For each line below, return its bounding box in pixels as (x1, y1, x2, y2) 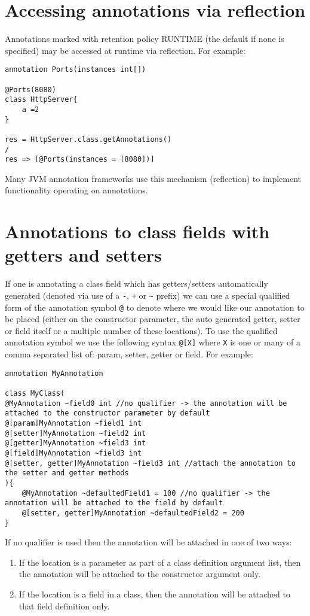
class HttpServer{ (5, 95, 78, 104)
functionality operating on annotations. (5, 184, 148, 196)
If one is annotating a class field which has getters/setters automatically (5, 277, 268, 290)
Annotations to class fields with (5, 219, 270, 244)
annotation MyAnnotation (5, 369, 103, 378)
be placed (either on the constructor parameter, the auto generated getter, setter (5, 312, 300, 325)
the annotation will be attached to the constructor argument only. (19, 568, 261, 580)
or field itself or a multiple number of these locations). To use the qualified (5, 324, 278, 336)
